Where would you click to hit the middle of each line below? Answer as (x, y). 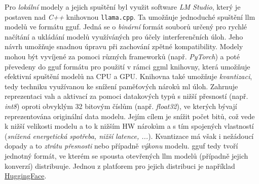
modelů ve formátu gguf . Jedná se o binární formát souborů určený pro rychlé (126, 27)
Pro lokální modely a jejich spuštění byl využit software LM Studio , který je (123, 7)
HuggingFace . (26, 176)
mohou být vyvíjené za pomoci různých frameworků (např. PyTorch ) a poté (122, 57)
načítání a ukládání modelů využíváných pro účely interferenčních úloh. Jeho (124, 36)
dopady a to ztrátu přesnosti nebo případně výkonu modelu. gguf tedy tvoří (121, 146)
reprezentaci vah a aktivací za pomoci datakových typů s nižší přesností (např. (126, 96)
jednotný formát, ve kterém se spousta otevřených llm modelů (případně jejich (126, 155)
